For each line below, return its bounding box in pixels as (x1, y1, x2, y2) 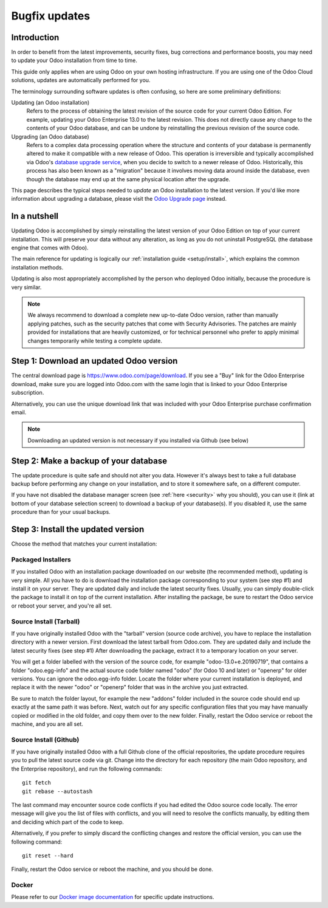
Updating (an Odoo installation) (11, 99, 90, 106)
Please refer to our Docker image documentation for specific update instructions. (11, 893, 214, 901)
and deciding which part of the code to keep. (11, 818, 125, 825)
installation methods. (11, 263, 64, 271)
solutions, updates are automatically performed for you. (11, 77, 151, 84)
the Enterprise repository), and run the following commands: (11, 765, 162, 772)
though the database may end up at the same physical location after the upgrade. (26, 175, 231, 182)
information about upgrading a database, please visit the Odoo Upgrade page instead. (11, 195, 227, 203)
